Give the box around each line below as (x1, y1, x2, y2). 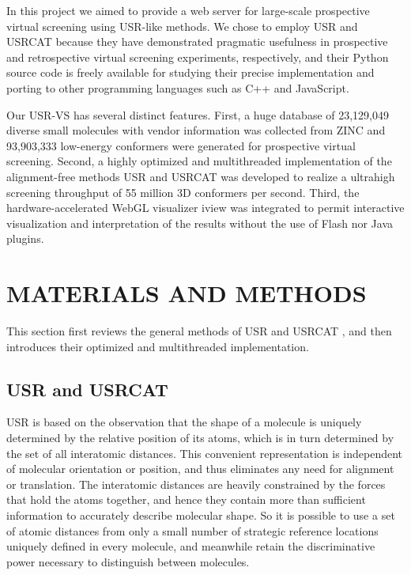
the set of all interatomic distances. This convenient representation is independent (6, 444, 403, 461)
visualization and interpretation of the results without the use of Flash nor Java (6, 214, 394, 231)
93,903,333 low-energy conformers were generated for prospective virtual (6, 137, 356, 153)
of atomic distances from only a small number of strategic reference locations (6, 522, 379, 539)
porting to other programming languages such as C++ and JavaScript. (6, 79, 349, 96)
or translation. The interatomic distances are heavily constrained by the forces (6, 475, 386, 492)
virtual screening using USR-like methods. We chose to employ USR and (6, 17, 358, 34)
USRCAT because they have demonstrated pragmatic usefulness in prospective (6, 33, 388, 50)
